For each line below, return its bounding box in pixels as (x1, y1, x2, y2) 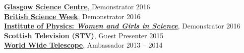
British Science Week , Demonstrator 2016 (4, 11, 141, 21)
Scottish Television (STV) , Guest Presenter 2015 (4, 30, 164, 40)
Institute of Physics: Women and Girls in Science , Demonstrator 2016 (4, 21, 241, 31)
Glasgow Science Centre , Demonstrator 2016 (4, 1, 150, 11)
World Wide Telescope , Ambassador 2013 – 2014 (4, 40, 163, 50)
